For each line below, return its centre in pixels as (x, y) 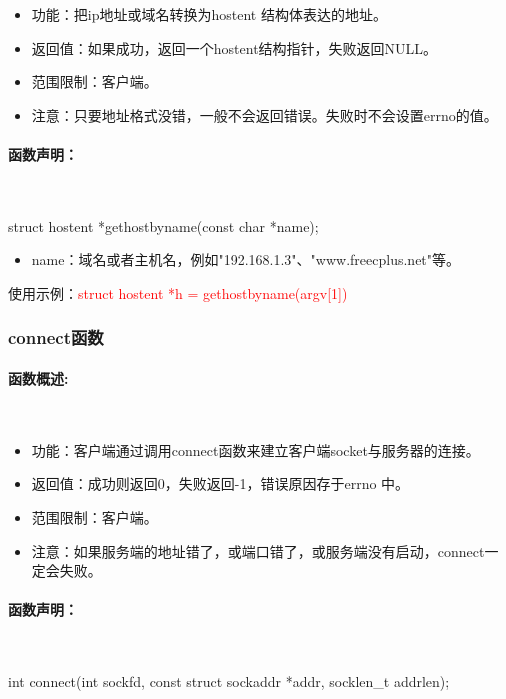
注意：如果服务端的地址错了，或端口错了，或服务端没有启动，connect (258, 550)
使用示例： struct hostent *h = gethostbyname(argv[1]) (178, 292)
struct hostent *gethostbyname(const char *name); (163, 225)
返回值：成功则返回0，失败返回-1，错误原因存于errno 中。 (220, 483)
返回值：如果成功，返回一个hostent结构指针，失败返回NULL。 (234, 47)
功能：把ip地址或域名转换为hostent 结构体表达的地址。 (209, 14)
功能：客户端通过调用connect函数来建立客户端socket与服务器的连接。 (255, 449)
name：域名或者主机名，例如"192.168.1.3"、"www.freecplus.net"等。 (246, 259)
